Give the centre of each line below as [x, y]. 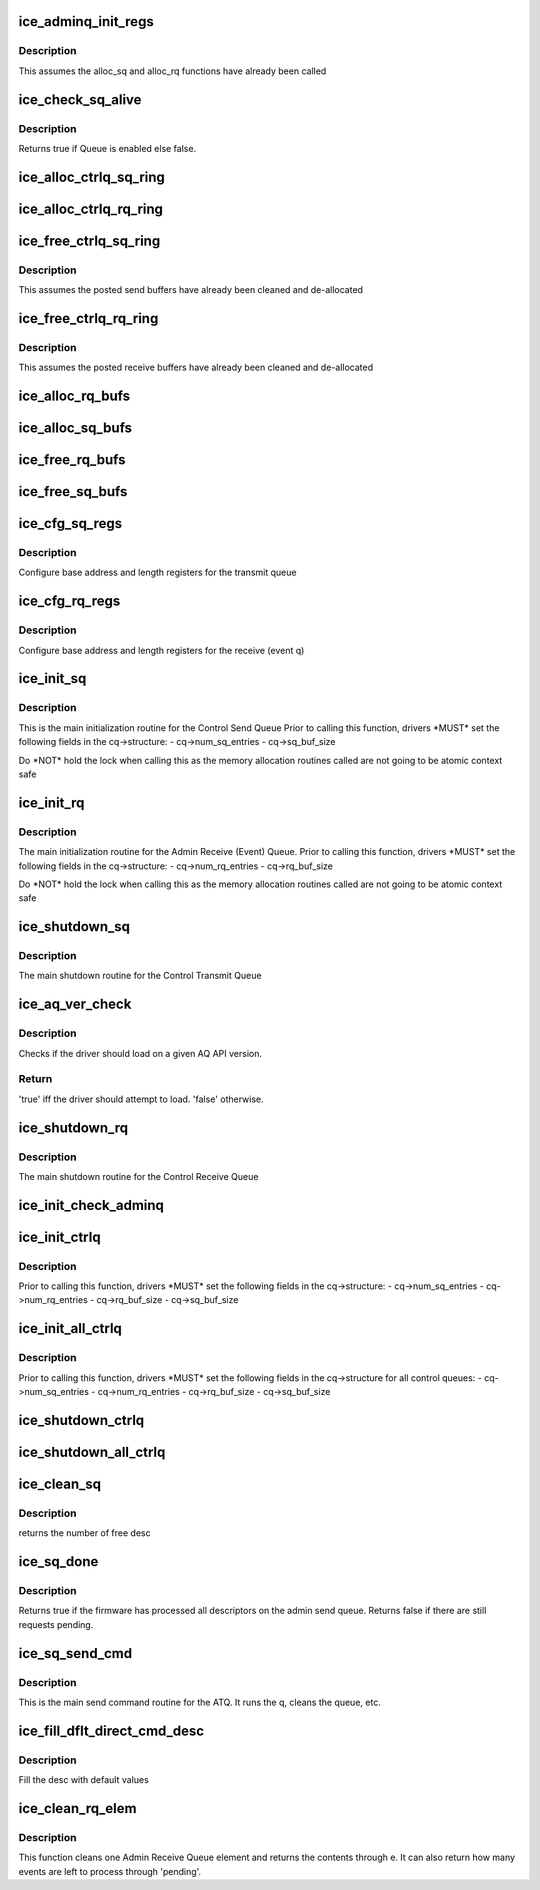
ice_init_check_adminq [91, 1205]
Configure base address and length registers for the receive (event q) [161, 650]
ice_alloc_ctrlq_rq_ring [91, 208]
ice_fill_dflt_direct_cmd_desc [111, 1730]
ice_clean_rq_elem [77, 1808]
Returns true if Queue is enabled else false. [107, 148]
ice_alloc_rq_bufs [74, 396]
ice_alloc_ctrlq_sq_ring [91, 176]
